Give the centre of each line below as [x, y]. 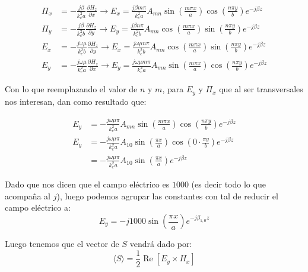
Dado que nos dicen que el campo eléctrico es [87, 184]
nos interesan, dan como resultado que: [76, 101]
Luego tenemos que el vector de [62, 244]
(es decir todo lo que [228, 184]
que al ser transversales [261, 89]
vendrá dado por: [161, 244]
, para [173, 89]
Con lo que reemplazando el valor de [71, 89]
